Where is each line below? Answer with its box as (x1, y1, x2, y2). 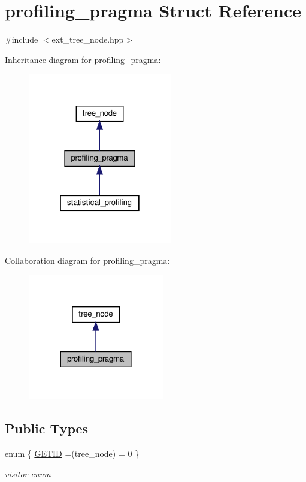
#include (5, 33, 38, 46)
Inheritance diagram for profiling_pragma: (5, 53, 161, 65)
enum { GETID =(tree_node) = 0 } (5, 447, 140, 460)
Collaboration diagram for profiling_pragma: (5, 254, 170, 266)
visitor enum (5, 467, 51, 480)
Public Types (5, 419, 89, 438)
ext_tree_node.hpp (51, 33, 124, 46)
